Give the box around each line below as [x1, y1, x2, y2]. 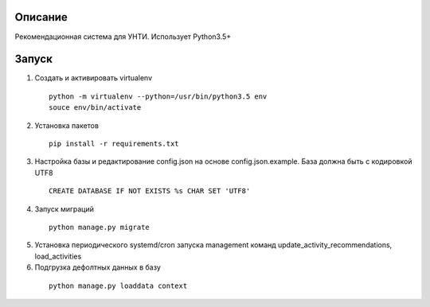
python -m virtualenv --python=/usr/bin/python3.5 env [49, 91, 268, 101]
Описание [14, 10, 68, 24]
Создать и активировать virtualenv [34, 73, 153, 83]
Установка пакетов [34, 120, 100, 130]
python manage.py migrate [49, 223, 150, 231]
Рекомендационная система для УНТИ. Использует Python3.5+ [14, 32, 232, 41]
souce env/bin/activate [49, 103, 142, 112]
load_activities [34, 251, 82, 261]
